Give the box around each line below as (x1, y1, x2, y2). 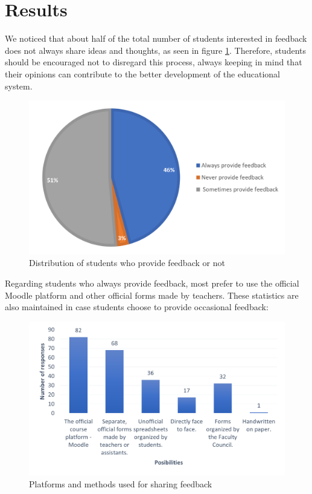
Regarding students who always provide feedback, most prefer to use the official (5, 276, 299, 289)
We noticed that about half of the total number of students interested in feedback (5, 32, 307, 45)
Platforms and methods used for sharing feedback (29, 477, 212, 490)
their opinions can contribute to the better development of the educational (5, 67, 280, 80)
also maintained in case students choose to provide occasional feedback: (5, 301, 269, 313)
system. (5, 79, 33, 92)
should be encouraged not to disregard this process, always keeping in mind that (5, 56, 302, 68)
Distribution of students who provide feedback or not (29, 256, 225, 269)
